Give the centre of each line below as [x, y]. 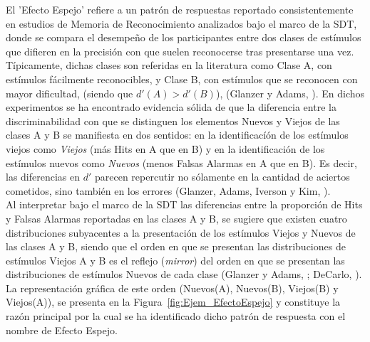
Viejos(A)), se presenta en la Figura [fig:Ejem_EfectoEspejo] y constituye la [173, 302]
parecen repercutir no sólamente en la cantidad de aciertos [222, 177]
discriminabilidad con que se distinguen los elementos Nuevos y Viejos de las [173, 121]
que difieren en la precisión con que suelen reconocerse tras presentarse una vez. [180, 51]
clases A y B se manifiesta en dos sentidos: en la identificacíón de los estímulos [177, 135]
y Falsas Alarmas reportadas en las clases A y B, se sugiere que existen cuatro [176, 218]
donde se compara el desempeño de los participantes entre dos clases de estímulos [184, 37]
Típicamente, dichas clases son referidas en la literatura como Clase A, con [169, 65]
